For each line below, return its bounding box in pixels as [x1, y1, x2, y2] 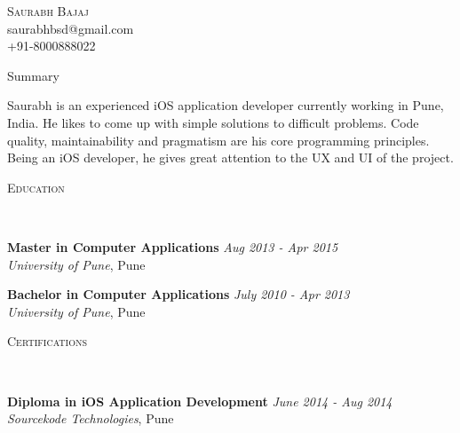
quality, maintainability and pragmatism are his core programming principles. [7, 130, 430, 149]
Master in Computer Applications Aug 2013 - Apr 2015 [7, 237, 338, 256]
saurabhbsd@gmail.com [7, 19, 134, 37]
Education [7, 177, 65, 196]
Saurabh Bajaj [7, 2, 89, 20]
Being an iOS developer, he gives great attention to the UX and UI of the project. [7, 148, 454, 167]
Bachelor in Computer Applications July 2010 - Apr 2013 [7, 285, 350, 303]
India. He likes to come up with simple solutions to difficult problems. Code [7, 113, 419, 131]
